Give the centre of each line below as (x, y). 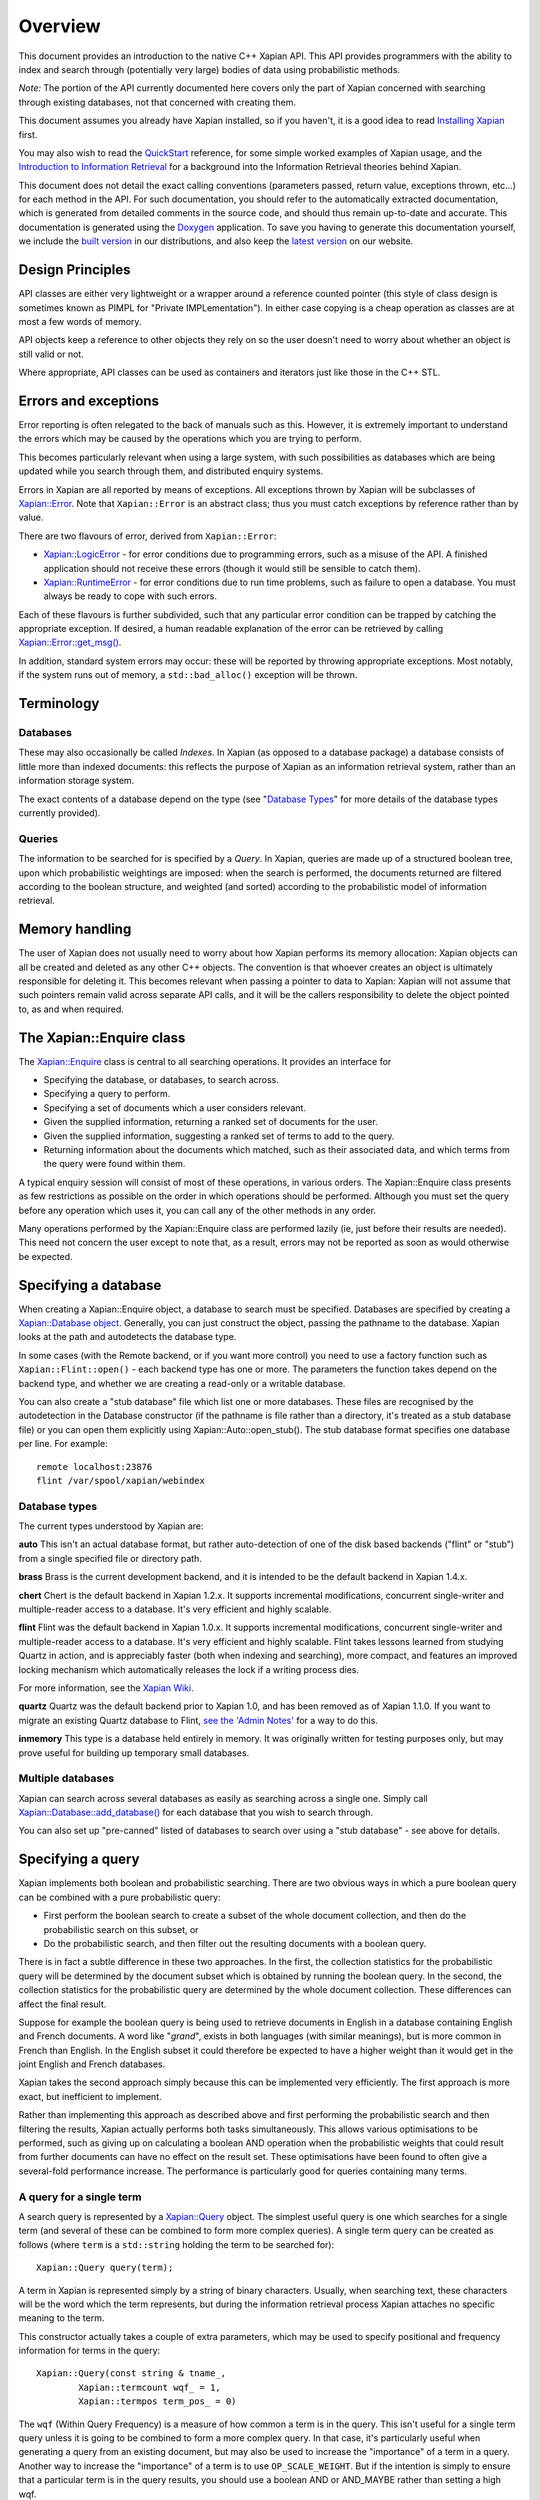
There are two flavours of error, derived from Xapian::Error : (147, 536)
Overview (59, 26)
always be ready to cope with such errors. (130, 596)
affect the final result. (62, 2004)
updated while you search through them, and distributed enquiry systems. (171, 471)
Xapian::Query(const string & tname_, (131, 2373)
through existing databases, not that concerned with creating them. (157, 102)
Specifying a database (90, 1285)
